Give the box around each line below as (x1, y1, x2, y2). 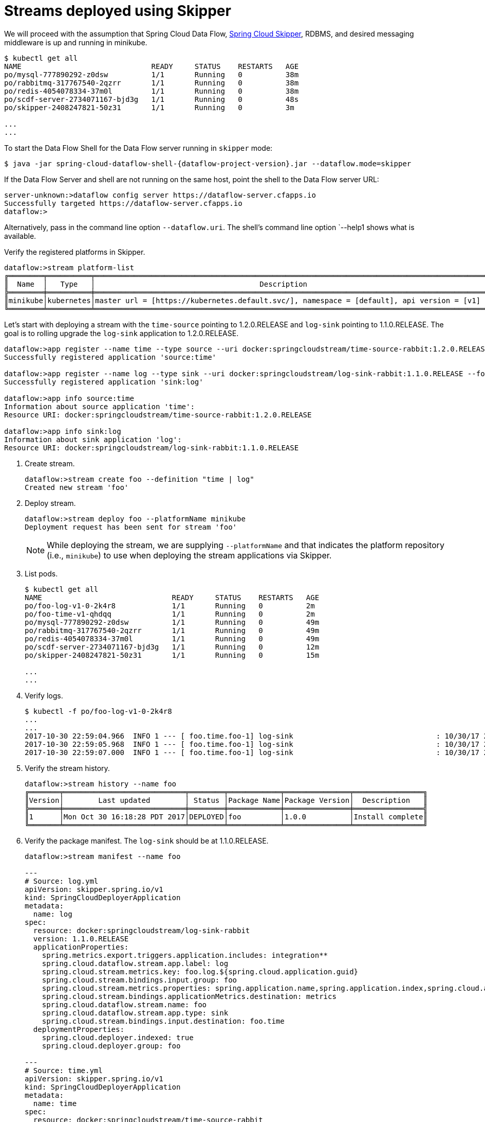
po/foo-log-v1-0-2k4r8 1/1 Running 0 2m (25, 601, 315, 610)
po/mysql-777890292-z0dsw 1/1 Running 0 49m (25, 618, 320, 626)
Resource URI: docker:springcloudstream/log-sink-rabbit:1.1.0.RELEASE (4, 443, 299, 452)
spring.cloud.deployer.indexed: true (42, 1033, 194, 1042)
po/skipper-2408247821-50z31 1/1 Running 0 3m (4, 103, 294, 112)
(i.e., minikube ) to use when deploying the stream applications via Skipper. (47, 550, 332, 560)
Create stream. (25, 459, 75, 468)
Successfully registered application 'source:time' (4, 353, 217, 361)
